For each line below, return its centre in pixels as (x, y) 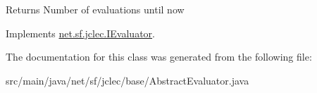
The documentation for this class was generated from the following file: (159, 57)
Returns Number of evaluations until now (95, 9)
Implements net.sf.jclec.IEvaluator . (80, 33)
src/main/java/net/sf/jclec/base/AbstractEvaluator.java (128, 80)
